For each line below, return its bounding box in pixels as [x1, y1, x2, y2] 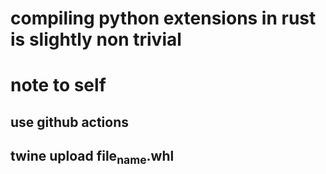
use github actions [10, 113, 130, 131]
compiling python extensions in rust [10, 7, 317, 30]
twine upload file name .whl [10, 148, 175, 167]
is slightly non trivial [10, 28, 182, 51]
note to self [10, 74, 107, 97]
